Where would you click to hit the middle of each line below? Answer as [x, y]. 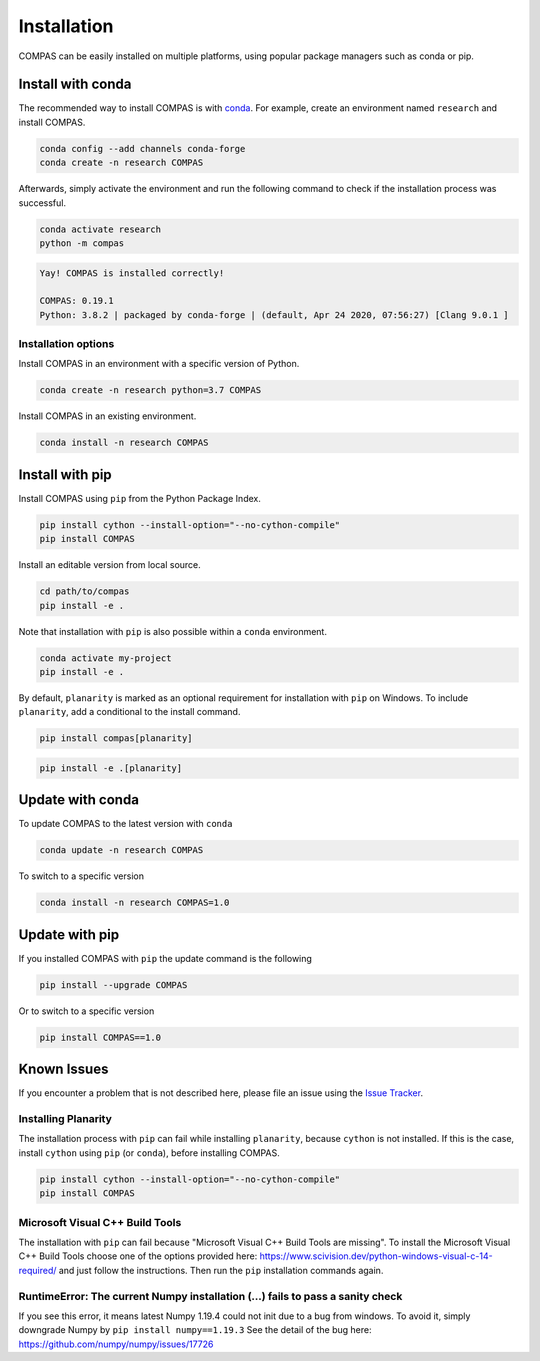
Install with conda [75, 84]
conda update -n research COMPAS [121, 850]
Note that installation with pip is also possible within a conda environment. [172, 631]
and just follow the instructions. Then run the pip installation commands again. [221, 1270]
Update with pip [69, 934]
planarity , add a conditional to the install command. [129, 712]
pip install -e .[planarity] [111, 768]
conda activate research [100, 229]
